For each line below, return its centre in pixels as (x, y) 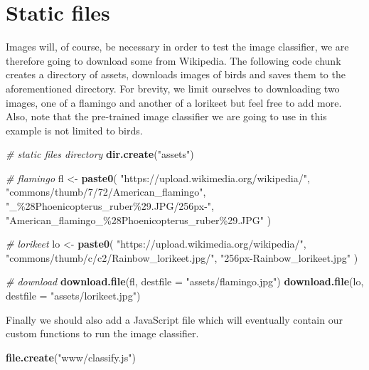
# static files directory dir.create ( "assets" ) (100, 154)
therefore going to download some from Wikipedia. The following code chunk (173, 60)
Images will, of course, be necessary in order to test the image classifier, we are (177, 47)
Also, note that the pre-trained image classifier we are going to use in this (166, 116)
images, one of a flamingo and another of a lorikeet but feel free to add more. (174, 102)
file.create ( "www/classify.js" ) (71, 357)
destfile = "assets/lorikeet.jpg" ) (73, 296)
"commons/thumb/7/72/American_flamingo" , (106, 192)
